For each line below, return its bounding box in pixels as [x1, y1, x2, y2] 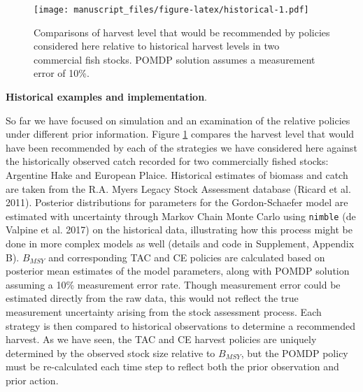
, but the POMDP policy [241, 345, 348, 360]
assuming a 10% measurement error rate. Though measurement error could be [6, 277, 341, 291]
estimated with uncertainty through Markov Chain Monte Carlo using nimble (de [6, 208, 356, 223]
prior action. [6, 372, 59, 387]
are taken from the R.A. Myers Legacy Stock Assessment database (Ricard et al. [6, 181, 351, 196]
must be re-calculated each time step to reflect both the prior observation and [6, 359, 339, 374]
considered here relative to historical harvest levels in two [34, 38, 280, 53]
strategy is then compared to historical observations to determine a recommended [6, 318, 355, 333]
